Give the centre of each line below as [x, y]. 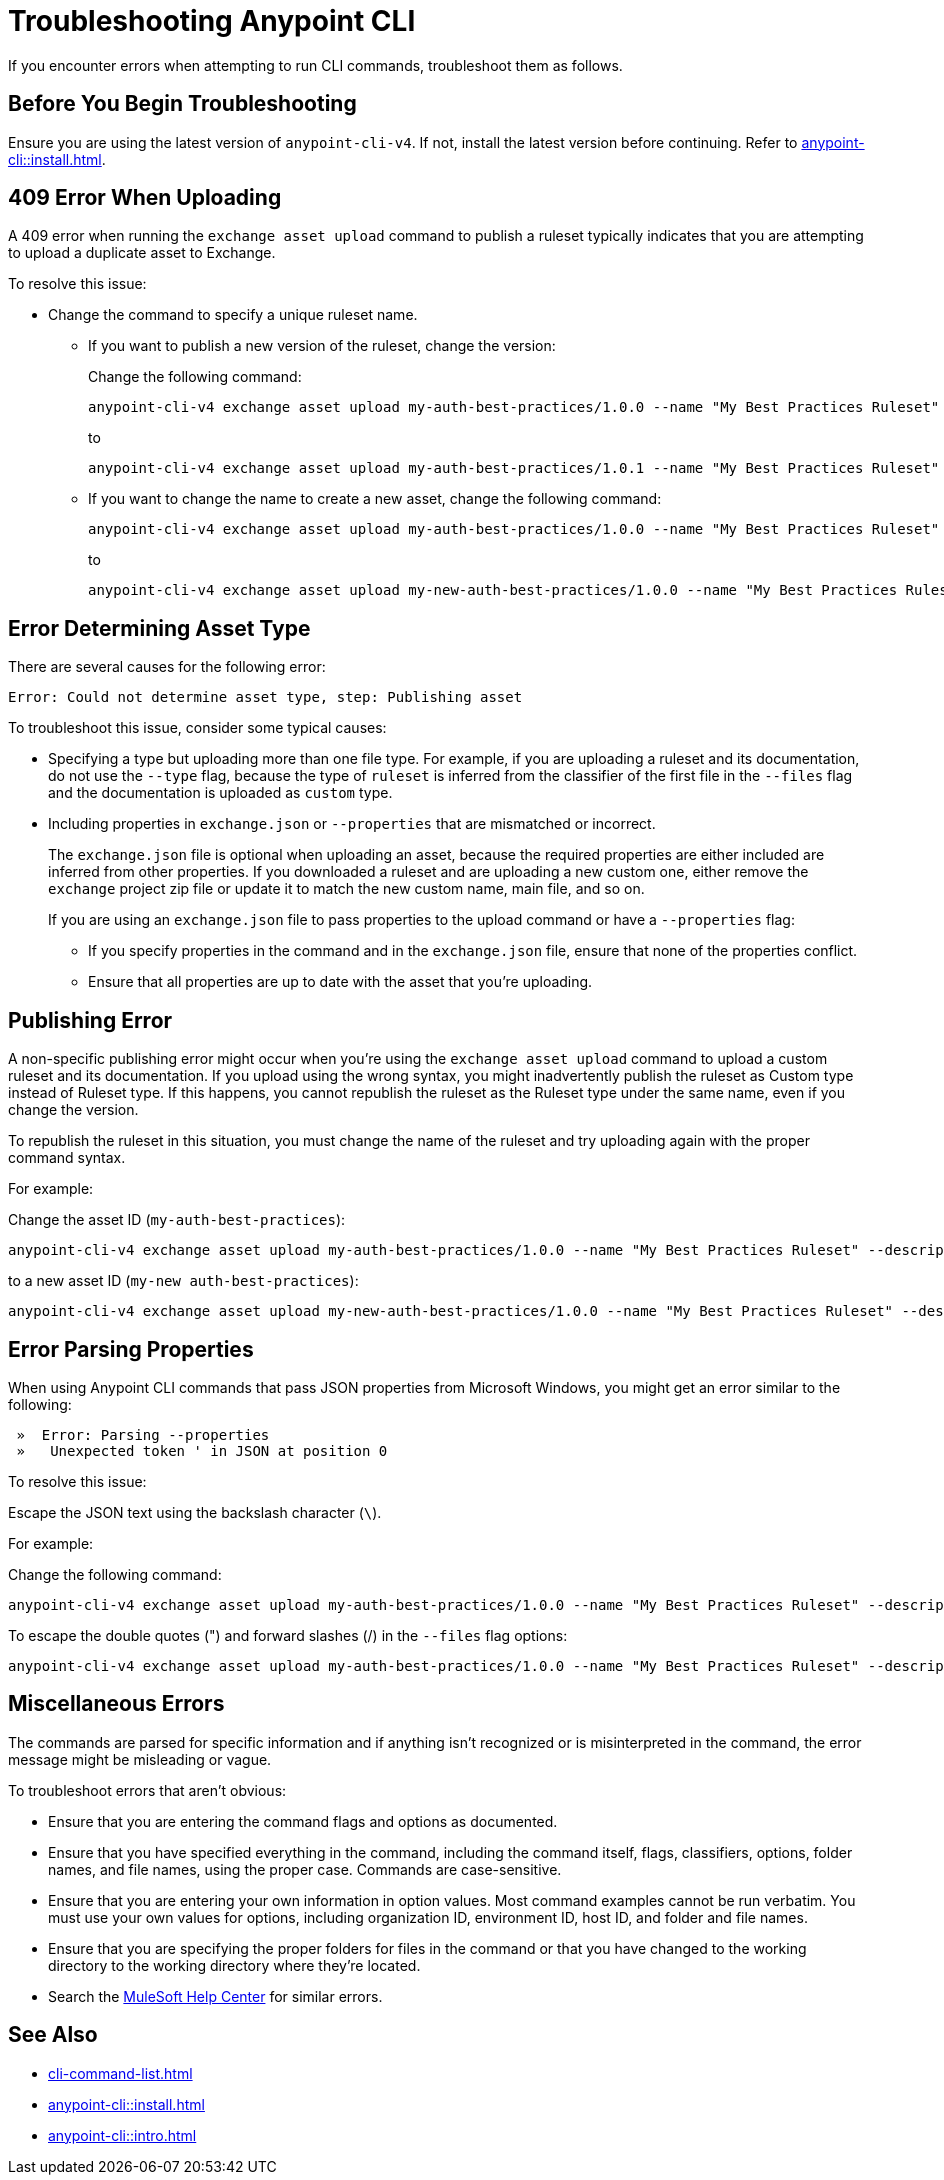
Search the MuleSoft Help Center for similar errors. [215, 1996]
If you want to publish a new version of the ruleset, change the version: [322, 346]
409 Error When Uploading [145, 198]
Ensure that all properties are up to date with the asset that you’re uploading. [340, 982]
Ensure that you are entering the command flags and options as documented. [303, 1821]
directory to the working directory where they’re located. [234, 1965]
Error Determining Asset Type [159, 628]
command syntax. [67, 1158]
